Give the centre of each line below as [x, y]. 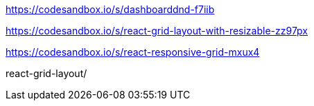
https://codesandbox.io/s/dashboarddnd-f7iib [110, 9]
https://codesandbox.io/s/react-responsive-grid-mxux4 [133, 52]
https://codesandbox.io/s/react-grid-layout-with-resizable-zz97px [157, 31]
